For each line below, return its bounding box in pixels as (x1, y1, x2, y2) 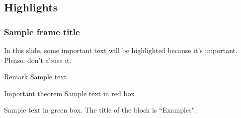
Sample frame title (4, 25, 80, 38)
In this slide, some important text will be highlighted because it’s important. (4, 45, 238, 55)
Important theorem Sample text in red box (4, 88, 135, 98)
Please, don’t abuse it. (4, 55, 72, 65)
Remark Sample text (4, 71, 67, 82)
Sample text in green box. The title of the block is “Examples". (4, 105, 196, 115)
